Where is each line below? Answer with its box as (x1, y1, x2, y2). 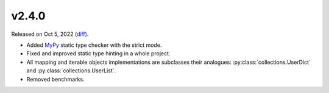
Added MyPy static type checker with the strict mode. (26, 41, 162, 49)
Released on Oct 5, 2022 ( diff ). (11, 30, 89, 38)
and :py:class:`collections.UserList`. (26, 67, 116, 74)
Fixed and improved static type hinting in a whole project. (26, 50, 171, 57)
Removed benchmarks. (26, 75, 85, 83)
